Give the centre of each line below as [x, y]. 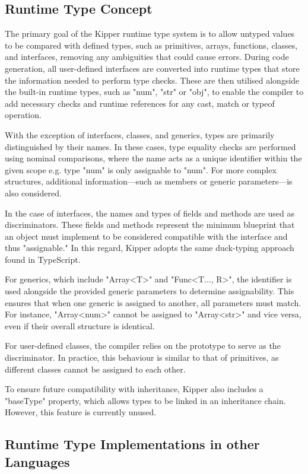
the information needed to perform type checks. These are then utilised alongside [152, 80]
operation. [23, 115]
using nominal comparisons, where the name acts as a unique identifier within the [153, 158]
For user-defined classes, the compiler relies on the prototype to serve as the [143, 346]
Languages [37, 461]
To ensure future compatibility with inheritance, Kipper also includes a [134, 389]
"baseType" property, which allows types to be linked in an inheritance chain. [145, 400]
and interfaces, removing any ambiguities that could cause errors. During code [147, 57]
